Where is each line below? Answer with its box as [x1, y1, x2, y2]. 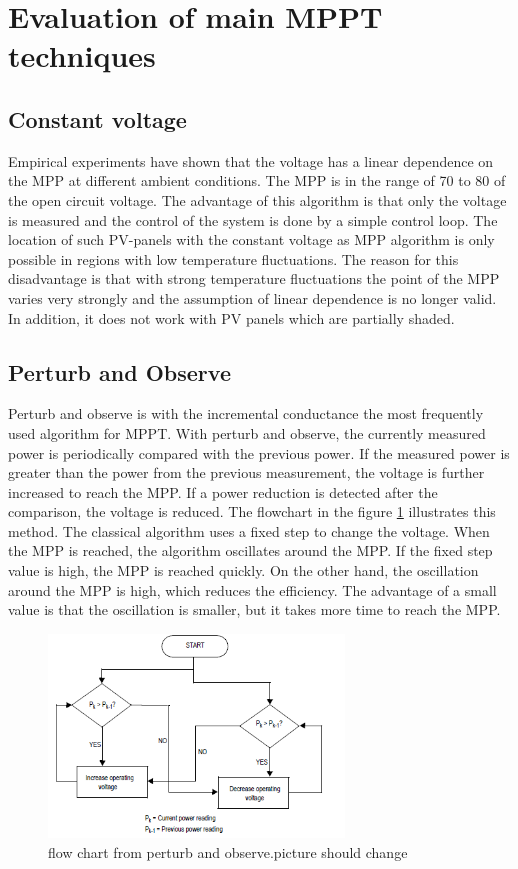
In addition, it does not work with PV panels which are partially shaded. [8, 307, 455, 328]
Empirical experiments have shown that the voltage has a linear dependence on [8, 150, 494, 171]
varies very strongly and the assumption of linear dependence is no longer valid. [8, 287, 497, 308]
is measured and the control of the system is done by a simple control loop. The [8, 209, 498, 230]
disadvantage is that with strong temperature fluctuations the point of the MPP [8, 268, 500, 289]
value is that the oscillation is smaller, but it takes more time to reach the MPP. [8, 599, 501, 620]
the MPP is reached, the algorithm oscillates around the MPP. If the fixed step [8, 540, 493, 561]
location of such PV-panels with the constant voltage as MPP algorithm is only [8, 229, 495, 250]
